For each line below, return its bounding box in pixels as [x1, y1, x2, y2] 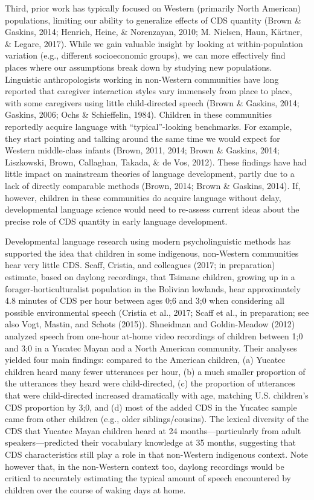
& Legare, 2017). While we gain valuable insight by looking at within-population [5, 37, 303, 50]
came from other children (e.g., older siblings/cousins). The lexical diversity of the [5, 412, 309, 425]
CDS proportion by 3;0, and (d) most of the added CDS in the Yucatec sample [5, 400, 297, 413]
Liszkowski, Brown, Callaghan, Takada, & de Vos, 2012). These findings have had [5, 155, 307, 168]
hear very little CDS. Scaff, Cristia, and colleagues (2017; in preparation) [5, 258, 275, 271]
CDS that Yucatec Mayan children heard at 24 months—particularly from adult [5, 424, 301, 437]
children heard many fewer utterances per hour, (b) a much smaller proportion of [5, 365, 306, 377]
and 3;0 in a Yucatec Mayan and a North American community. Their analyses [5, 341, 297, 354]
